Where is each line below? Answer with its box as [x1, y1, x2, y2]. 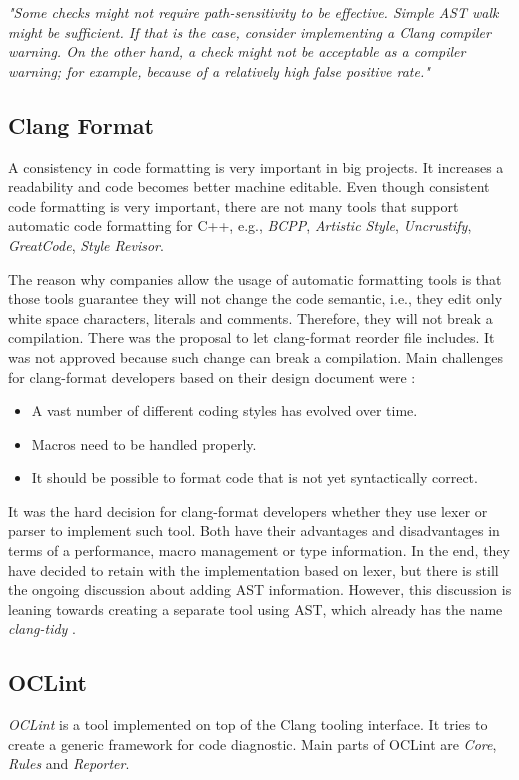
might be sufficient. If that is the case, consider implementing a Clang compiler [8, 21, 491, 42]
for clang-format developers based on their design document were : [8, 366, 416, 387]
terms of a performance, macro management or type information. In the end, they [8, 540, 510, 561]
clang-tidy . [8, 618, 76, 639]
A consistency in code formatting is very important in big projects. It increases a [8, 156, 504, 177]
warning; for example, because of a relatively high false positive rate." [8, 60, 430, 81]
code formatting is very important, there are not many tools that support [8, 195, 459, 216]
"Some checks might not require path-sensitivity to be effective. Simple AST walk [8, 2, 499, 22]
